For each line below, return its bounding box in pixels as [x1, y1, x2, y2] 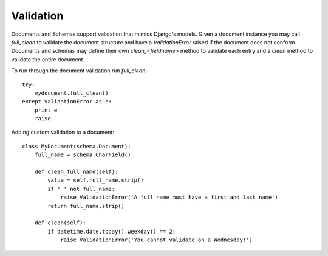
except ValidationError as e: [22, 98, 112, 105]
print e [34, 106, 58, 114]
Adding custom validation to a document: [11, 128, 115, 136]
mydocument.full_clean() [34, 89, 109, 97]
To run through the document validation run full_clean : [11, 67, 148, 74]
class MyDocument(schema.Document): [22, 143, 131, 150]
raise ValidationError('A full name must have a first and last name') [60, 194, 279, 201]
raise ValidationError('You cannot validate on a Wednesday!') [60, 237, 253, 243]
